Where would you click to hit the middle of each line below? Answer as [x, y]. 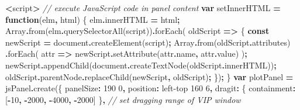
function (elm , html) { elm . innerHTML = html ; [93, 19]
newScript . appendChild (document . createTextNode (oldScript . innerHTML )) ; [141, 65]
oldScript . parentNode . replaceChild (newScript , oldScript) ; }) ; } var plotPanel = [149, 76]
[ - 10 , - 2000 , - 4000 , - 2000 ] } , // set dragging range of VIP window [123, 99]
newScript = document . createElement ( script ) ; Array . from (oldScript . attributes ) [148, 42]
